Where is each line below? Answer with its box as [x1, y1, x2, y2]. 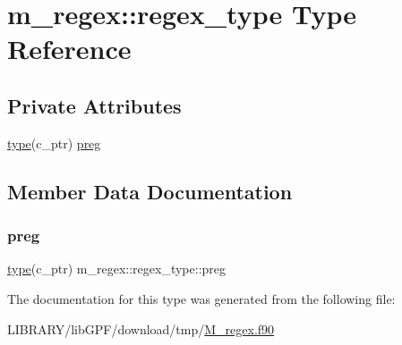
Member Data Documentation [7, 177, 293, 205]
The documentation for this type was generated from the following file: [7, 289, 396, 307]
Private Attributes [7, 91, 182, 119]
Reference [7, 30, 132, 67]
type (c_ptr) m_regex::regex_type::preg [7, 259, 227, 278]
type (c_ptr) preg [7, 133, 101, 152]
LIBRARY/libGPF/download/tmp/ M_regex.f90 [7, 319, 275, 338]
